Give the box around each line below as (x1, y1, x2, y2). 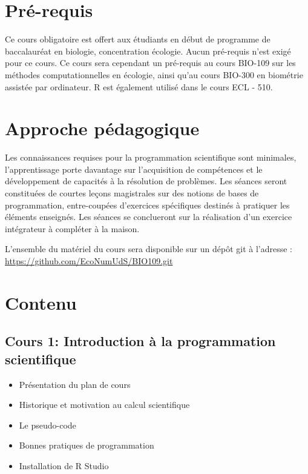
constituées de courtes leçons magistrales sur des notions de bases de (5, 187, 259, 199)
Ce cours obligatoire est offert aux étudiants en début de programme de (5, 33, 270, 45)
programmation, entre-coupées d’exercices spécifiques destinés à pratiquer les (5, 198, 290, 211)
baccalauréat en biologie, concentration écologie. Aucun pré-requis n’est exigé (5, 44, 291, 57)
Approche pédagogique (5, 116, 200, 141)
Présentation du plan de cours (19, 378, 131, 390)
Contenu (5, 290, 77, 315)
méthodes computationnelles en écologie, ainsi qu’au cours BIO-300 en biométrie (5, 68, 303, 81)
